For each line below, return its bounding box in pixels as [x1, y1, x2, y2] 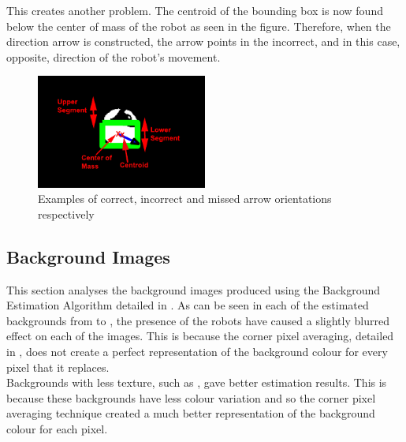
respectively [38, 205, 95, 222]
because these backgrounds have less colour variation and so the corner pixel [6, 389, 376, 406]
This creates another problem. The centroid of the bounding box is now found [6, 2, 383, 18]
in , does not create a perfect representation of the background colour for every [6, 343, 388, 360]
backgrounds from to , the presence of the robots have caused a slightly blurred [6, 312, 389, 328]
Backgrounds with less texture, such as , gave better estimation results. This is [6, 374, 387, 391]
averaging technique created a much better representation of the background [6, 405, 375, 421]
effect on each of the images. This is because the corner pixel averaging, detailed [6, 328, 394, 344]
